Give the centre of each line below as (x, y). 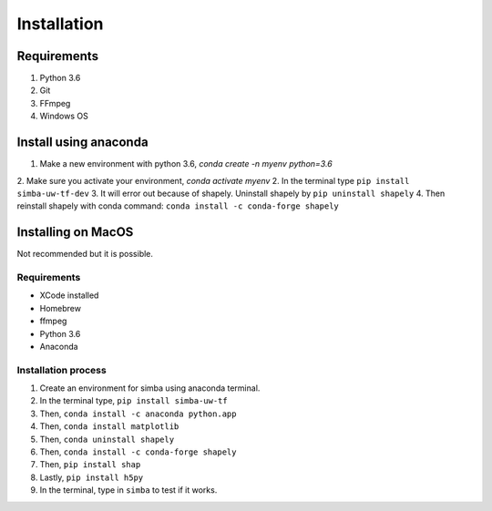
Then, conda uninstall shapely (107, 439)
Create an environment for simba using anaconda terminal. (150, 388)
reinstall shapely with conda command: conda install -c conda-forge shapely (178, 206)
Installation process (61, 370)
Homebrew (61, 308)
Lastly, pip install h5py (92, 477)
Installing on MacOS (75, 232)
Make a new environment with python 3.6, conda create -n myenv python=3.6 (186, 164)
